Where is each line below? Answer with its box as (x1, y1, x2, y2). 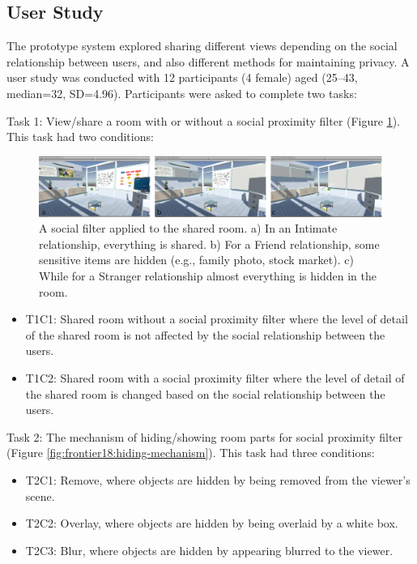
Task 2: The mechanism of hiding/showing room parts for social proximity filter (6, 428, 403, 445)
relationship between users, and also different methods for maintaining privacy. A (6, 53, 410, 70)
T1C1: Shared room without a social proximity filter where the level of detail (25, 310, 408, 327)
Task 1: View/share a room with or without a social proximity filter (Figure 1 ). (6, 112, 400, 129)
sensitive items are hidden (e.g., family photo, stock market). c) (39, 251, 354, 268)
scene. (25, 487, 55, 504)
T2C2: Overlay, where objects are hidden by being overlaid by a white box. (25, 515, 398, 532)
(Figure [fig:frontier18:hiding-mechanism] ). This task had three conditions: (6, 444, 375, 461)
